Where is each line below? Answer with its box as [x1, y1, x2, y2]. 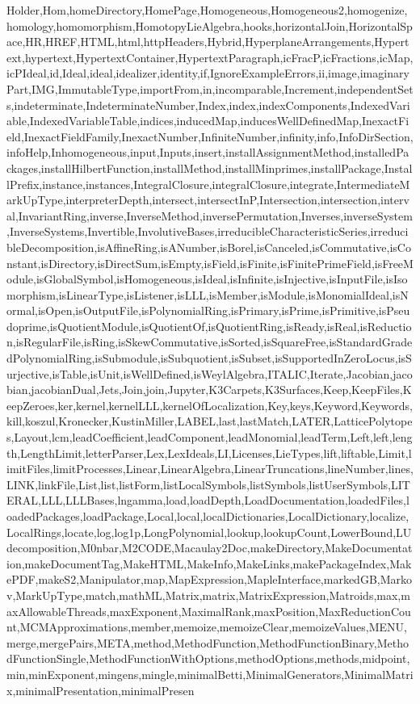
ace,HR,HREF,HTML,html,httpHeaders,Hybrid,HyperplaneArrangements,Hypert [6, 33, 409, 50]
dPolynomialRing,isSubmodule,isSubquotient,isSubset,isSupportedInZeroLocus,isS [6, 350, 412, 367]
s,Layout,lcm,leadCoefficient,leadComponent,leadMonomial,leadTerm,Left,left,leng [6, 429, 413, 446]
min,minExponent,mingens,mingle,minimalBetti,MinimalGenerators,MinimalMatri [6, 665, 414, 682]
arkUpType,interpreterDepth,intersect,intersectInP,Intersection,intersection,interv [6, 191, 409, 208]
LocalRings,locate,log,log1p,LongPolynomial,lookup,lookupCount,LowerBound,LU [6, 523, 412, 540]
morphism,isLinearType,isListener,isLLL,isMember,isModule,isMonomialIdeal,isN [6, 286, 409, 303]
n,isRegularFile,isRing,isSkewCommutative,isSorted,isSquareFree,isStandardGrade [6, 333, 413, 350]
